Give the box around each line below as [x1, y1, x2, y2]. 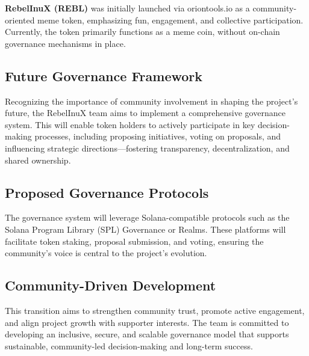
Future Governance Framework [5, 66, 202, 85]
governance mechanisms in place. [5, 37, 126, 49]
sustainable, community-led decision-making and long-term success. [5, 339, 253, 352]
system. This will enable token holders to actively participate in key [5, 118, 255, 130]
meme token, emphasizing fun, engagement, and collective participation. [37, 13, 304, 26]
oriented [5, 13, 35, 26]
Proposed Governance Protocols [5, 183, 209, 201]
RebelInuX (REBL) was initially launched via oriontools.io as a [5, 2, 250, 14]
